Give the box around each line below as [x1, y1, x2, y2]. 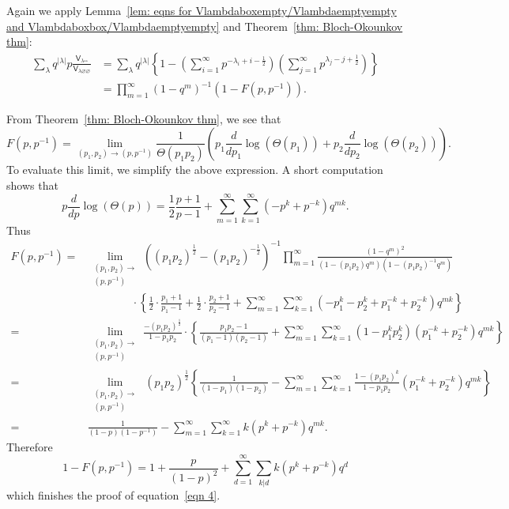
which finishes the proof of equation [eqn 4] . [6, 486, 221, 503]
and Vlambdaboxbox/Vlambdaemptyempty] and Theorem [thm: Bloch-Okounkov [6, 17, 403, 34]
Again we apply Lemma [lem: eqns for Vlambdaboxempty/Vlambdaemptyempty [6, 2, 397, 18]
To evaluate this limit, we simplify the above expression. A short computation [6, 161, 383, 178]
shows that [6, 176, 58, 193]
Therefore [6, 438, 53, 454]
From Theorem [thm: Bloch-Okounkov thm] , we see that [6, 111, 281, 127]
